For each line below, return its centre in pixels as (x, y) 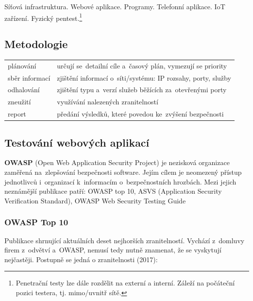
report (17, 114)
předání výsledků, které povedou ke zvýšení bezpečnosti (140, 114)
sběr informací (29, 77)
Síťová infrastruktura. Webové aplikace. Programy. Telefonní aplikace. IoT (115, 6)
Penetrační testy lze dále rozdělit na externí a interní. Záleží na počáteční (125, 283)
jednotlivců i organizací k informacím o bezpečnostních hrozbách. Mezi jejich (120, 181)
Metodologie (36, 44)
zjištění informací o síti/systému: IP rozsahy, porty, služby (144, 77)
